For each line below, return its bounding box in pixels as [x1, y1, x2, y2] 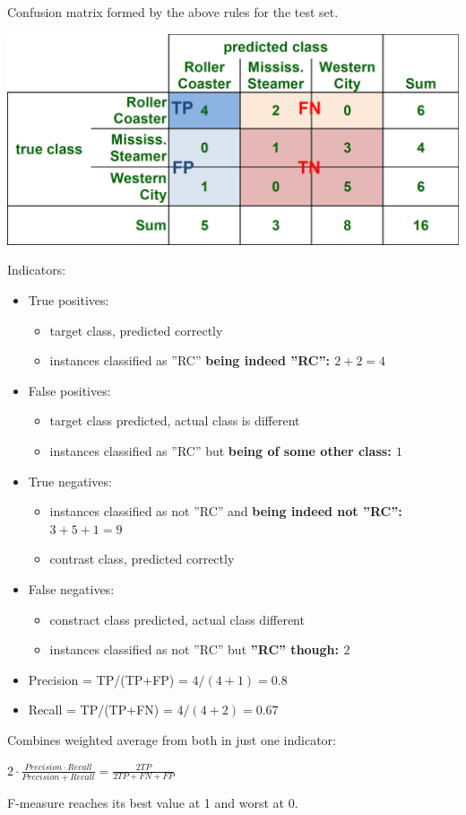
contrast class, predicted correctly [49, 549, 235, 568]
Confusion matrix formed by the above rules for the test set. [7, 3, 339, 21]
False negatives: [28, 579, 115, 598]
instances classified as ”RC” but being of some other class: [49, 442, 392, 460]
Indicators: [7, 260, 66, 279]
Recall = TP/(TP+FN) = [28, 700, 173, 719]
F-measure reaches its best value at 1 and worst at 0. [7, 793, 298, 811]
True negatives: [28, 471, 112, 490]
